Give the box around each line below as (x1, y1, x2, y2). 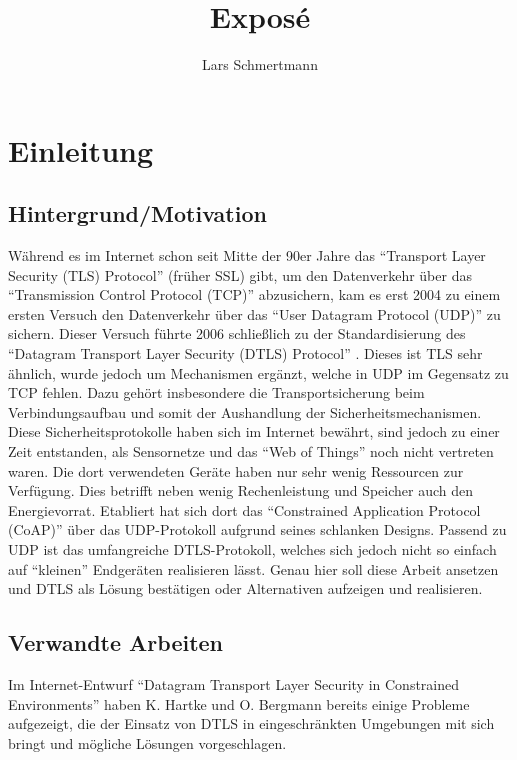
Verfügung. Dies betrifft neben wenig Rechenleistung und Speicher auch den (8, 480, 474, 501)
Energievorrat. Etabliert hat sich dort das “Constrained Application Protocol (8, 499, 481, 520)
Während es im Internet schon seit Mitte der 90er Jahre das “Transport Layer (8, 245, 486, 266)
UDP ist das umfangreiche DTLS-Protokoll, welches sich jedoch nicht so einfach (8, 539, 497, 560)
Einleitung (8, 129, 154, 170)
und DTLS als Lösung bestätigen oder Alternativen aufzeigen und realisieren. (8, 578, 483, 599)
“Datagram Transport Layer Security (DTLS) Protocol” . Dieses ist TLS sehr (8, 343, 483, 364)
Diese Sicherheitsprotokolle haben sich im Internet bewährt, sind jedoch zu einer (8, 421, 500, 442)
